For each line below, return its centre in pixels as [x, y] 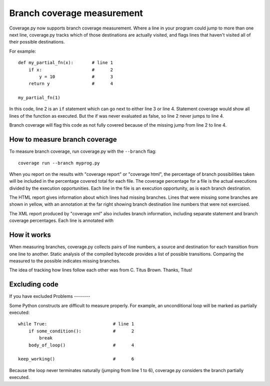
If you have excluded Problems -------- [50, 296]
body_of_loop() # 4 [81, 345]
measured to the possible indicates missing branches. [65, 261]
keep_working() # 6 [76, 359]
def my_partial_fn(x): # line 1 [66, 63]
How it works [30, 235]
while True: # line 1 [76, 324]
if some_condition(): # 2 [81, 331]
